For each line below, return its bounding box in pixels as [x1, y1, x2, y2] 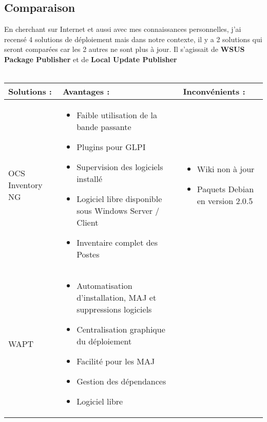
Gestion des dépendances [77, 375, 166, 388]
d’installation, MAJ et [77, 291, 157, 304]
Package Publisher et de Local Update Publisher [4, 53, 177, 64]
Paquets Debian [197, 182, 254, 195]
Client [77, 216, 99, 229]
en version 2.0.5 [197, 194, 253, 207]
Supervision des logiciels [77, 161, 163, 173]
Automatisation [77, 280, 132, 292]
